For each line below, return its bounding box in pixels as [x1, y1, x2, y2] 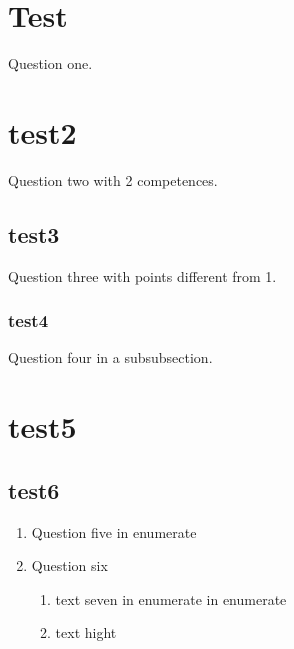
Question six [31, 555, 108, 576]
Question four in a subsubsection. [8, 347, 213, 368]
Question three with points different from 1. [8, 265, 277, 286]
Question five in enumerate [31, 521, 197, 542]
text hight [55, 622, 117, 643]
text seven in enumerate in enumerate [55, 588, 287, 609]
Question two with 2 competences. [8, 169, 218, 190]
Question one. [8, 53, 93, 74]
